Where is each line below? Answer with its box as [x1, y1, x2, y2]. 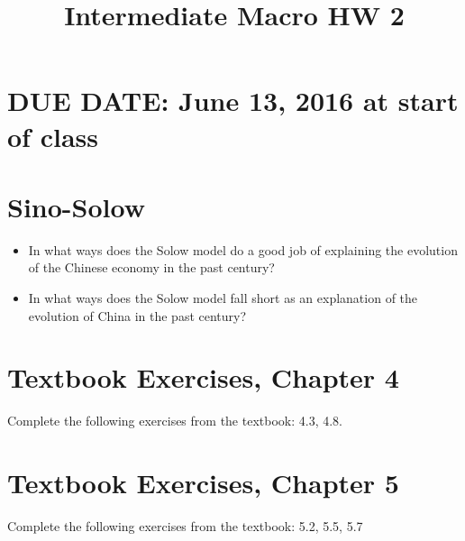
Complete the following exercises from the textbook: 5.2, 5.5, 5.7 [7, 517, 363, 536]
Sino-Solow [7, 188, 145, 225]
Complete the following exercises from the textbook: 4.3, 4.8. [7, 411, 342, 430]
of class [7, 117, 98, 154]
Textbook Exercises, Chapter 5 [7, 464, 399, 501]
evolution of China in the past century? [28, 306, 247, 325]
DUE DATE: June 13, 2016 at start [7, 82, 459, 119]
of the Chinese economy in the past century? [28, 258, 275, 277]
